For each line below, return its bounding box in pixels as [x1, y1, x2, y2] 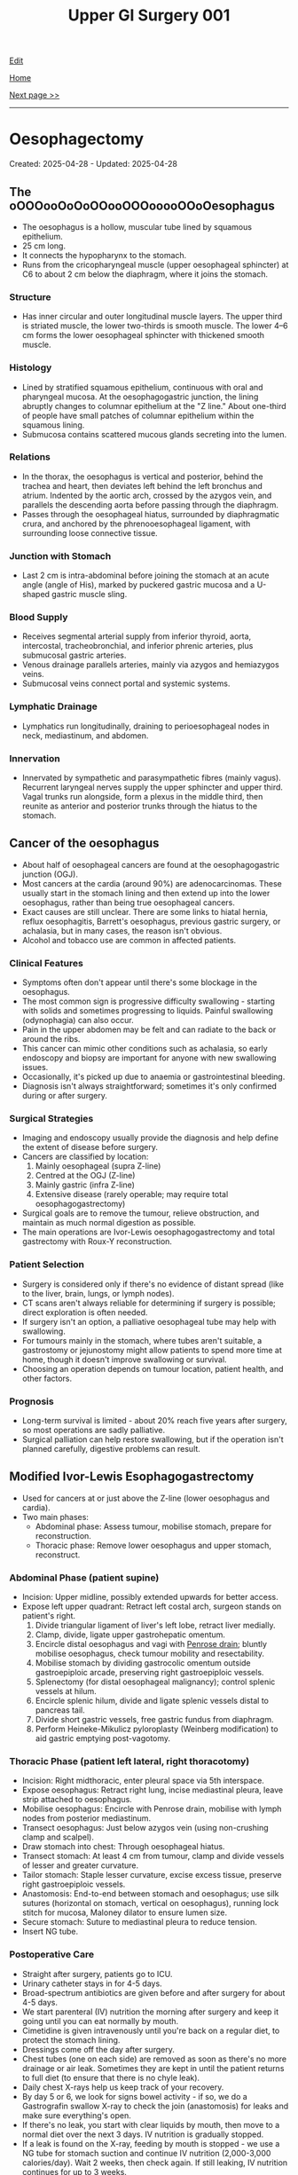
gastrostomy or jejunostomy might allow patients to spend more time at [21, 1344, 282, 1355]
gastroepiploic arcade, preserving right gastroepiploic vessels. [35, 1667, 264, 1678]
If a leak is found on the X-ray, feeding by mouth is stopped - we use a [21, 2138, 280, 2148]
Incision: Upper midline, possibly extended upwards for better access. [21, 1592, 279, 1603]
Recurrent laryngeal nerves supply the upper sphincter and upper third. [21, 782, 284, 792]
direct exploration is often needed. [21, 1306, 148, 1318]
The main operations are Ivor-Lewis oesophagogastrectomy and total [21, 1226, 275, 1238]
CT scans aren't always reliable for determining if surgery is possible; [21, 1297, 277, 1308]
